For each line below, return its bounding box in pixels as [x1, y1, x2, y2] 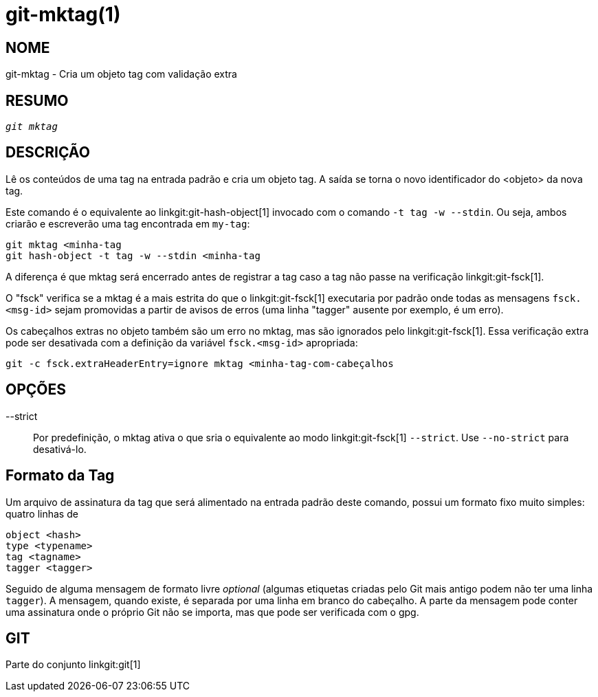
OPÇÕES [5, 381, 67, 399]
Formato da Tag [5, 467, 115, 485]
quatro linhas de [5, 507, 78, 520]
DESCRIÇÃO [5, 144, 90, 162]
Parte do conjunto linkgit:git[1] [5, 659, 141, 671]
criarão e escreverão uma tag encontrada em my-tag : [5, 217, 250, 230]
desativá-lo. [33, 443, 87, 455]
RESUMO [5, 91, 69, 109]
